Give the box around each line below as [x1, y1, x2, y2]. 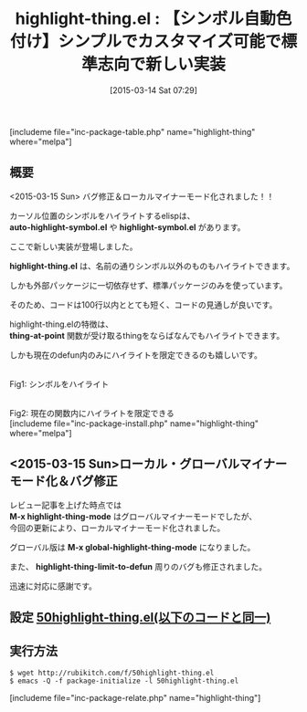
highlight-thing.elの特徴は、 [9, 319, 114, 330]
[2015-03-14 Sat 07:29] [109, 84, 198, 96]
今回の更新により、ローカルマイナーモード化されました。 [9, 522, 226, 533]
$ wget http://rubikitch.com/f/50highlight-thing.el [9, 668, 215, 677]
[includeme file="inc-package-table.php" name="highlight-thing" [9, 126, 256, 137]
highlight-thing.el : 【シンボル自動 [15, 8, 277, 29]
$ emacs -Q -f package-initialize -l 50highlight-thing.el [9, 676, 239, 686]
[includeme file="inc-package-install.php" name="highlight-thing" [9, 417, 259, 429]
